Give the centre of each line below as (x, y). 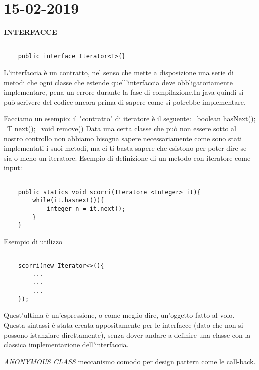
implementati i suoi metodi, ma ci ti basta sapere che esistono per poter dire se (125, 148)
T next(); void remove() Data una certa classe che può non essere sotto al (122, 128)
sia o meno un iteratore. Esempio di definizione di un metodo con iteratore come (127, 157)
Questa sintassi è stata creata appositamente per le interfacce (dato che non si (124, 325)
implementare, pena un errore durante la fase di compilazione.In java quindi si (124, 92)
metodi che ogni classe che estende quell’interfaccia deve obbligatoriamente (118, 82)
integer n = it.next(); (86, 209)
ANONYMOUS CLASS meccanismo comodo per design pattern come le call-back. (130, 361)
